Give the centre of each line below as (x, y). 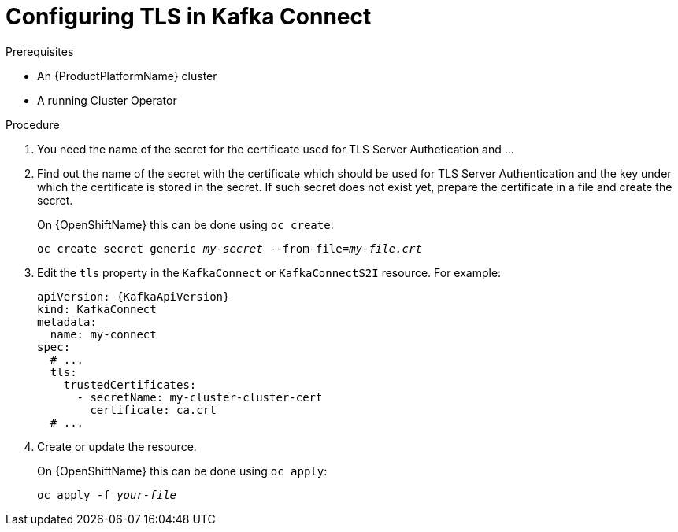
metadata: (67, 321)
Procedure (33, 124)
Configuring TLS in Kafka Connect (189, 17)
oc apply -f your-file (107, 495)
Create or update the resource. (117, 446)
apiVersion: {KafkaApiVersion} (133, 296)
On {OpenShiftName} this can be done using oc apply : (182, 471)
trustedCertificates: (130, 384)
